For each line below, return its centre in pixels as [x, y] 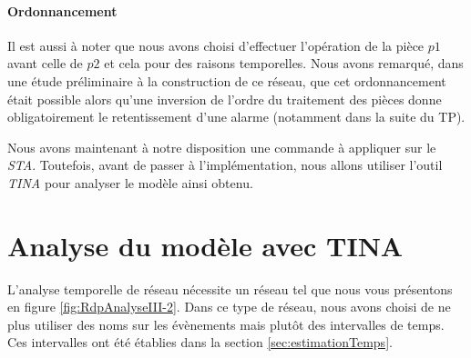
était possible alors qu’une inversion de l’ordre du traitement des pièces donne [225, 99]
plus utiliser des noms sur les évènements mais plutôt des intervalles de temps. [226, 324]
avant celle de [45, 63]
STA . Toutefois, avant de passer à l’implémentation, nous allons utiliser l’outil [225, 165]
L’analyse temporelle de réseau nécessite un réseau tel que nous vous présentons [230, 288]
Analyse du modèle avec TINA [205, 245]
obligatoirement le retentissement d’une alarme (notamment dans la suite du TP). [236, 117]
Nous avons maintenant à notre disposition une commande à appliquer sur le [222, 147]
